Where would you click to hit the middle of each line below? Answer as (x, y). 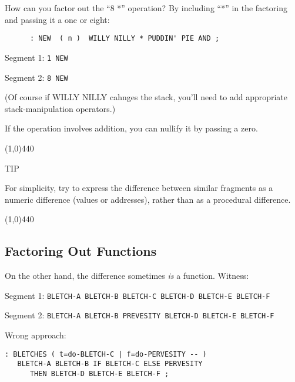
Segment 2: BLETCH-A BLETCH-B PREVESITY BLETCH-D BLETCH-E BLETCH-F (140, 315)
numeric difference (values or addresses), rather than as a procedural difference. (148, 199)
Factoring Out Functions (81, 251)
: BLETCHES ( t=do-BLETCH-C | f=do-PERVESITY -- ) (106, 354)
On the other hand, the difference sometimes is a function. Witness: (127, 276)
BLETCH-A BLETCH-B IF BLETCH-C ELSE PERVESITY (110, 364)
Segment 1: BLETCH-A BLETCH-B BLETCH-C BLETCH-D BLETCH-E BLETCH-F (138, 295)
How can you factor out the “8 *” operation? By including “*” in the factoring (146, 8)
